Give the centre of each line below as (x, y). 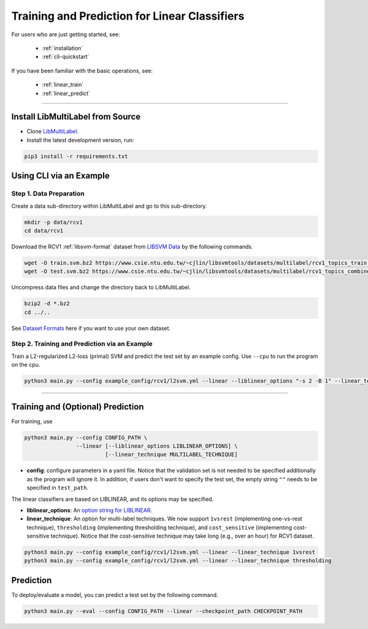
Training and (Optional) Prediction (78, 407)
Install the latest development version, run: (80, 140)
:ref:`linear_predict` (66, 93)
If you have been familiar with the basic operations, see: (82, 71)
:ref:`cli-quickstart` (66, 57)
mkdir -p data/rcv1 (53, 222)
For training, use (32, 421)
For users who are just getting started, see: (66, 34)
